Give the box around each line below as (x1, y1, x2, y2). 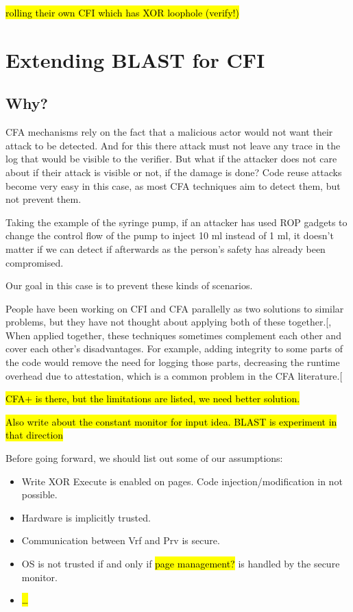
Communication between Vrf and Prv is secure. (21, 533, 220, 548)
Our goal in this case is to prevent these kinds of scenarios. (5, 278, 253, 293)
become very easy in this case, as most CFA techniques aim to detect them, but (5, 178, 341, 193)
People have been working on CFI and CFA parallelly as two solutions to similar (5, 301, 344, 315)
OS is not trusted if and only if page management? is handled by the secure (21, 556, 340, 571)
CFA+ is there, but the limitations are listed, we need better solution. (5, 391, 300, 406)
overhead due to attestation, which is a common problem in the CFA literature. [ (5, 368, 343, 382)
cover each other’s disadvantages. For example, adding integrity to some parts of (5, 341, 343, 356)
